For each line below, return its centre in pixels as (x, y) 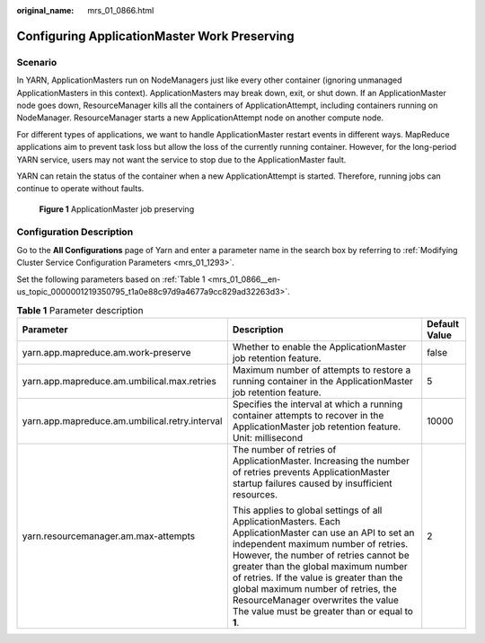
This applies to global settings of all (307, 510)
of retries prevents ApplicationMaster (311, 471)
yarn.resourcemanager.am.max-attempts (109, 536)
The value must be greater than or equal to (322, 611)
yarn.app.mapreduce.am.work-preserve (107, 352)
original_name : (45, 10)
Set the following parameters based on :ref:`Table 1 (111, 279)
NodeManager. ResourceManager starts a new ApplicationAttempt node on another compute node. (200, 118)
